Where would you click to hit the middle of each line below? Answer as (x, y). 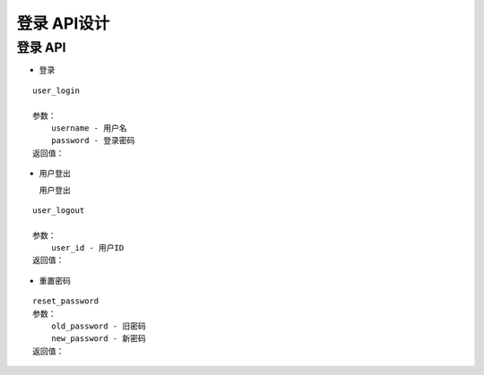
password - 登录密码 (93, 141)
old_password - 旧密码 (99, 326)
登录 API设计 (63, 23)
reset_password (66, 301)
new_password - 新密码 (99, 339)
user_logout (59, 210)
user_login (56, 90)
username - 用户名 (89, 128)
